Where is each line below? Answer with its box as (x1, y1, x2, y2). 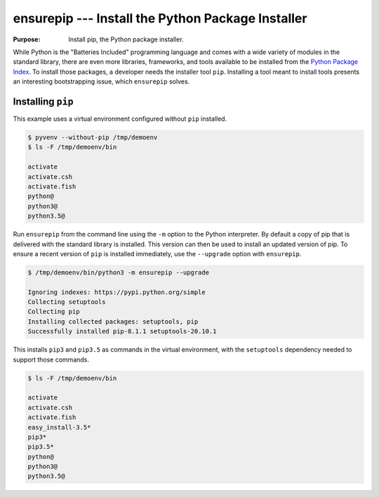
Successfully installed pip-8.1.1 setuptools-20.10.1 (27, 327, 217, 336)
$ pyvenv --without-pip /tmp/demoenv (27, 133, 158, 141)
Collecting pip (27, 307, 80, 316)
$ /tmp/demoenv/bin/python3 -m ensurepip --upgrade (27, 268, 210, 277)
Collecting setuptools (27, 298, 106, 306)
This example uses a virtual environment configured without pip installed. (13, 114, 227, 123)
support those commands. (13, 355, 90, 364)
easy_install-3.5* (27, 423, 91, 431)
